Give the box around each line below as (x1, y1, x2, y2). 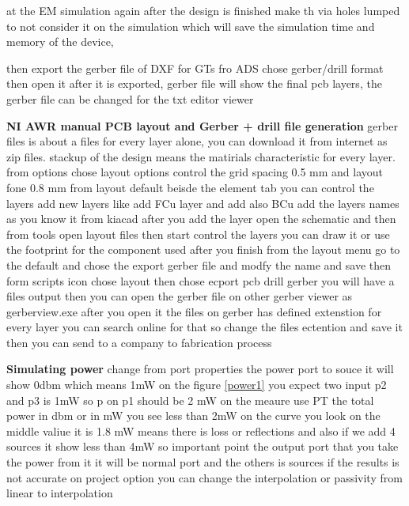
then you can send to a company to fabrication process (6, 334, 272, 350)
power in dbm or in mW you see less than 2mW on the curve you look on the (6, 407, 381, 424)
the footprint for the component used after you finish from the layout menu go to (6, 241, 400, 258)
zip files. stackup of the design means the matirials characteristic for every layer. (6, 148, 396, 164)
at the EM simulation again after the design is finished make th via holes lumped (6, 2, 400, 18)
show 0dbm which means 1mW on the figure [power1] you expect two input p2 (6, 376, 387, 393)
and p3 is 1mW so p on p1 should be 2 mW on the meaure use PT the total (6, 391, 374, 408)
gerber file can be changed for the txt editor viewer (6, 90, 254, 107)
